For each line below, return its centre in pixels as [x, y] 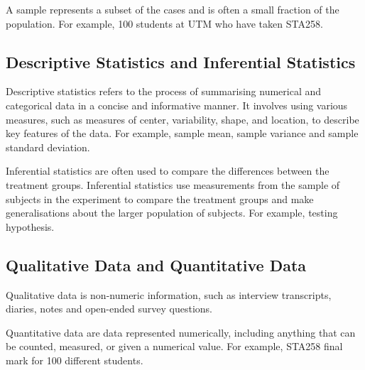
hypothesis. [30, 226]
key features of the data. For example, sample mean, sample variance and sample [182, 133]
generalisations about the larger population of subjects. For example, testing [172, 213]
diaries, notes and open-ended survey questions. [109, 309]
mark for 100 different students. [75, 360]
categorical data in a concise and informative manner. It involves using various [177, 105]
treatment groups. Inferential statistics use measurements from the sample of [173, 184]
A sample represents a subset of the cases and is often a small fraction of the [173, 9]
